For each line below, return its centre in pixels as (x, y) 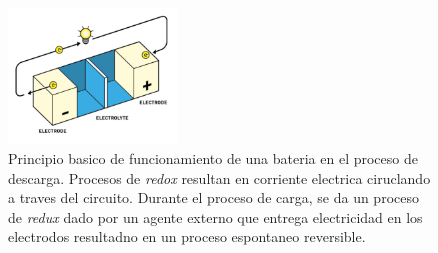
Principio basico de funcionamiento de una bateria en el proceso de (213, 158)
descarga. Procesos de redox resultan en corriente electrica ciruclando (219, 177)
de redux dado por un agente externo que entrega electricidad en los (215, 216)
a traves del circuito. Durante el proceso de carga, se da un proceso (213, 197)
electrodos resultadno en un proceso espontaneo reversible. (187, 236)
